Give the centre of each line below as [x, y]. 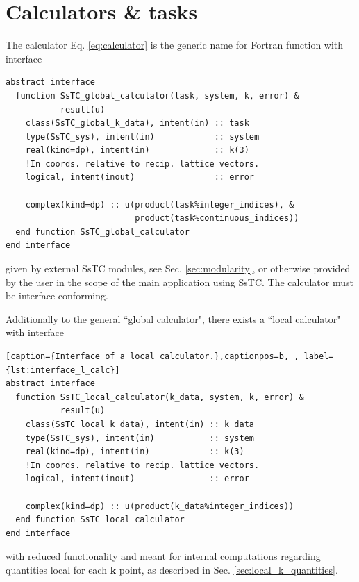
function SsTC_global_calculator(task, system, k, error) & [157, 95]
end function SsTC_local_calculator [100, 520]
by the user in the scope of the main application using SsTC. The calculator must [179, 282]
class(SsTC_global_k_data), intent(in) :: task [137, 123]
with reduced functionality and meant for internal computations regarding [163, 556]
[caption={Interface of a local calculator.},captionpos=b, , [152, 356]
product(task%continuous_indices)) [217, 218]
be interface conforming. [57, 296]
